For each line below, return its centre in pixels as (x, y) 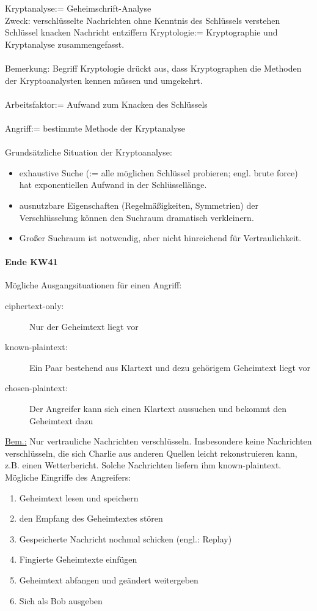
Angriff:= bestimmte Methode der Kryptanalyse (95, 128)
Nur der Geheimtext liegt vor (84, 326)
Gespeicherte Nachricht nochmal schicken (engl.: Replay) (126, 538)
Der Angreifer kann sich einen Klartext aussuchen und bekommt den (158, 409)
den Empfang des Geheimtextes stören (91, 518)
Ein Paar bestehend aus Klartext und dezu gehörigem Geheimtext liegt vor (170, 367)
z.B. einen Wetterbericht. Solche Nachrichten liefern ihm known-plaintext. (143, 465)
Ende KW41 (31, 262)
